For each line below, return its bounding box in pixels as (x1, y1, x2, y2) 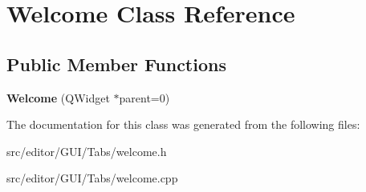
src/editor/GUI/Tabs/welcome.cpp (6, 170, 178, 186)
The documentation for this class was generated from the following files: (6, 116, 360, 133)
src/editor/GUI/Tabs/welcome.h (6, 142, 167, 159)
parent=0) (119, 89, 170, 106)
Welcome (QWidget (6, 89, 110, 106)
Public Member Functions (6, 51, 226, 76)
